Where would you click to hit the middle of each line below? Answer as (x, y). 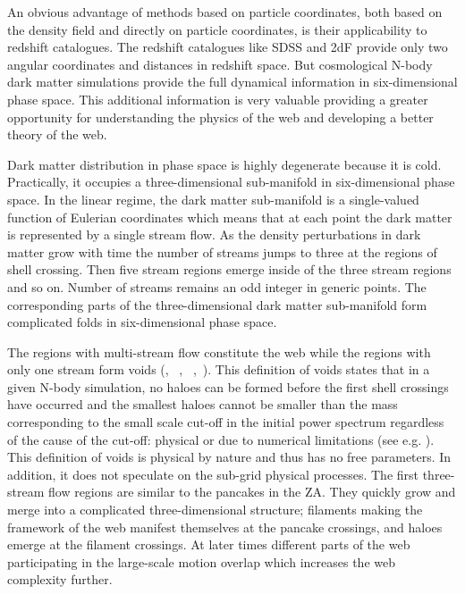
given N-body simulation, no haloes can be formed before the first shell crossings (228, 386)
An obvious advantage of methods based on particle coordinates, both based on (225, 12)
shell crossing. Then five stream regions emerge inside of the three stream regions (229, 269)
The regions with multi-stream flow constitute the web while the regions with (219, 351)
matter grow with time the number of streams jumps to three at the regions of (222, 251)
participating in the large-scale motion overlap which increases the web (201, 561)
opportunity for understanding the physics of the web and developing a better (220, 117)
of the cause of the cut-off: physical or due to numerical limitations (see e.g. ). (221, 439)
